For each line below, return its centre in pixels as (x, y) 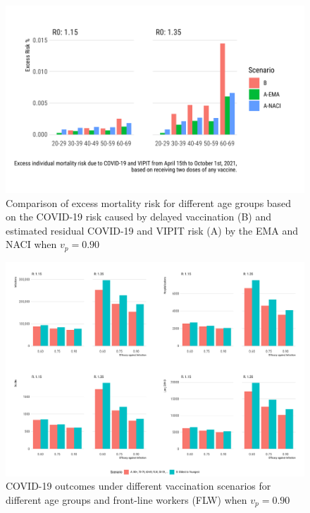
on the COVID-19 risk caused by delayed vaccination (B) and (139, 217)
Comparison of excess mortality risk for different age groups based (149, 202)
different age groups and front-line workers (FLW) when (126, 499)
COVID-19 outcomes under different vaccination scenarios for (138, 486)
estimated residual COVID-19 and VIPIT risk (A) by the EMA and (152, 230)
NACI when (31, 244)
